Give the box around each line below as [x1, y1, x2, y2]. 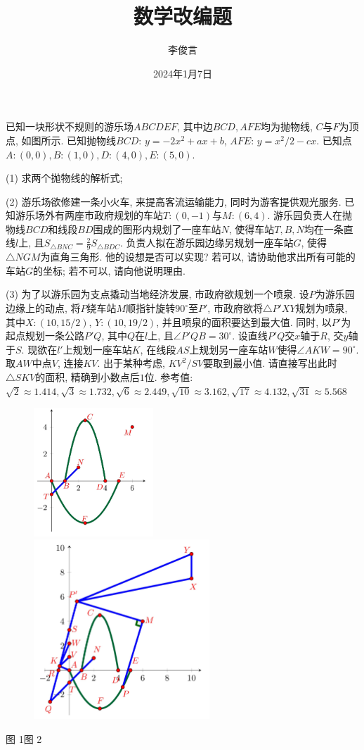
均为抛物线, [261, 119, 313, 134]
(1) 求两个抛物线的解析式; [6, 170, 123, 185]
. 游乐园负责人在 [267, 208, 343, 223]
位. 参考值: [144, 370, 193, 385]
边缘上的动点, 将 [6, 301, 81, 315]
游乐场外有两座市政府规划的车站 [15, 208, 163, 223]
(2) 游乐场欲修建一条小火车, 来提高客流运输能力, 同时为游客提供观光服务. [6, 194, 342, 208]
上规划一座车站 [63, 342, 132, 356]
